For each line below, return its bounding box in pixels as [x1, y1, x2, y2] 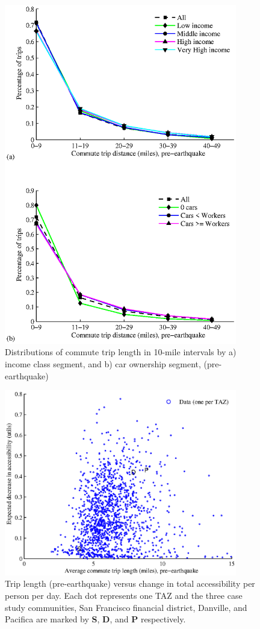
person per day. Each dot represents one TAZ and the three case [5, 589, 243, 602]
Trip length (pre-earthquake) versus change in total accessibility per [5, 577, 255, 590]
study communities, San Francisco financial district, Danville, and [5, 601, 247, 613]
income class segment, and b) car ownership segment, [5, 357, 201, 370]
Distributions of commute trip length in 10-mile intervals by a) [5, 346, 237, 358]
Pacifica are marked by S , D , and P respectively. [5, 613, 186, 625]
